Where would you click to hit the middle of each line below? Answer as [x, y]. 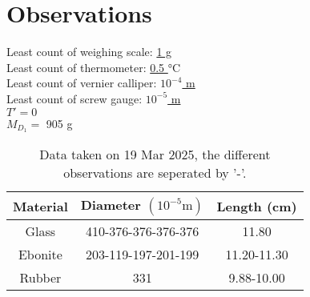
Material [40, 206]
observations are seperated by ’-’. [155, 173]
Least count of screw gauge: [74, 98]
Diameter [111, 205]
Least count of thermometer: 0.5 [86, 67]
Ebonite [40, 255]
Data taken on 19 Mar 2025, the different [155, 155]
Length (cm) [257, 206]
